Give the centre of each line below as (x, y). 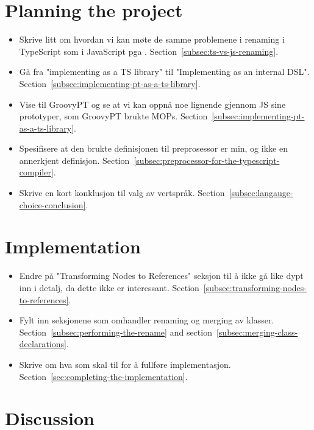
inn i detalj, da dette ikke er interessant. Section (109, 287)
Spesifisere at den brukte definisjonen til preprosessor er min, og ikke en (153, 148)
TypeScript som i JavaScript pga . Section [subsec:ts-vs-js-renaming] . (149, 51)
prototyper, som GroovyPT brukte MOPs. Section (113, 116)
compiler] (36, 172)
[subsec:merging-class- (257, 332)
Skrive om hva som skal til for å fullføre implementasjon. (125, 364)
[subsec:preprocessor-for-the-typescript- (207, 160)
